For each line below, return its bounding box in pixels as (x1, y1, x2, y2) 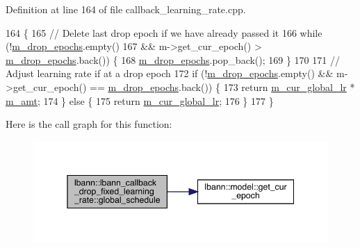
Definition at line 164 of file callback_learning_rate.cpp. (6, 2, 246, 16)
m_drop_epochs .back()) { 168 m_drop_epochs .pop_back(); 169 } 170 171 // (6, 52, 340, 67)
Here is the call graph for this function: (6, 117, 172, 131)
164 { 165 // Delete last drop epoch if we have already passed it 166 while (6, 25, 322, 40)
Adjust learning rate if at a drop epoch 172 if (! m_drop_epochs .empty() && (6, 66, 334, 81)
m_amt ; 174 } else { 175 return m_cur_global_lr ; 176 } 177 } (6, 93, 274, 108)
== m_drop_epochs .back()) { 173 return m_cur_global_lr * (89, 79, 355, 94)
